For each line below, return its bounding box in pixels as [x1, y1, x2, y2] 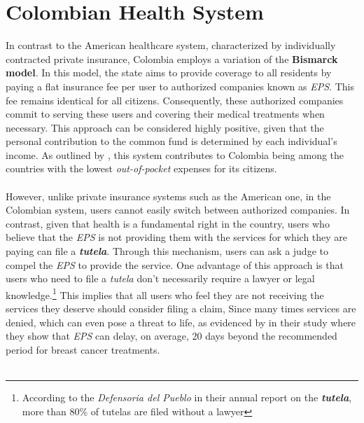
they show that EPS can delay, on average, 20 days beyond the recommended [6, 328, 337, 343]
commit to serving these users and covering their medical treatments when [6, 106, 325, 121]
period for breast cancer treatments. [6, 342, 160, 356]
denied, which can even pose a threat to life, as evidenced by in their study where [6, 314, 356, 329]
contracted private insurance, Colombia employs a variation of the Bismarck [6, 51, 338, 66]
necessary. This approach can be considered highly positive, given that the [6, 120, 324, 134]
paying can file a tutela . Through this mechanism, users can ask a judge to [6, 244, 328, 258]
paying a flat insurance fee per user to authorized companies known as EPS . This [6, 78, 354, 93]
